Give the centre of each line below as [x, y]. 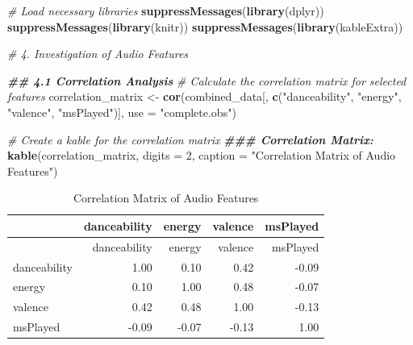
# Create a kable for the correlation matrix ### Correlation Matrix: [190, 139]
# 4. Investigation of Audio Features [98, 54]
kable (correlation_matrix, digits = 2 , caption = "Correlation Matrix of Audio [202, 155]
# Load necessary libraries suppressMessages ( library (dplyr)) [166, 10]
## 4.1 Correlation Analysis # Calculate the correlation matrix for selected [207, 80]
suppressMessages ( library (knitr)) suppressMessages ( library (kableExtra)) [205, 26]
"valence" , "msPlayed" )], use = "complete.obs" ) [122, 112]
